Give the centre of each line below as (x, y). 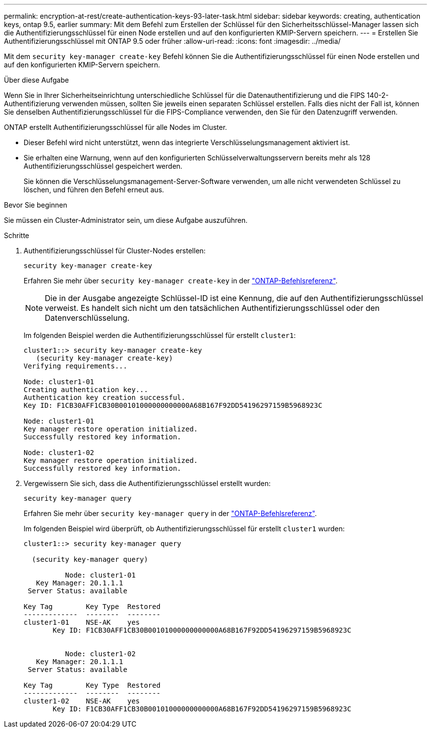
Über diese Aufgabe (36, 80)
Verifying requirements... (76, 366)
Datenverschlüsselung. (87, 318)
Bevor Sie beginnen (36, 205)
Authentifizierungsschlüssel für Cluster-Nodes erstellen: (115, 251)
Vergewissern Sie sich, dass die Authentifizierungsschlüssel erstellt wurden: (147, 483)
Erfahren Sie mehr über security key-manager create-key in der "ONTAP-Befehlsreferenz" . (181, 281)
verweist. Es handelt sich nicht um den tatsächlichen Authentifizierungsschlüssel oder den (212, 308)
